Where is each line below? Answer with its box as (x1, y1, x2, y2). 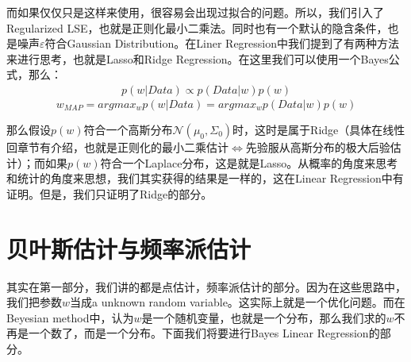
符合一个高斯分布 (83, 121, 173, 137)
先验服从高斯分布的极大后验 (245, 139, 390, 155)
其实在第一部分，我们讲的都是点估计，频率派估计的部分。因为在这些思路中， (6, 278, 406, 295)
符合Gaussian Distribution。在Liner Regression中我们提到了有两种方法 (44, 35, 400, 52)
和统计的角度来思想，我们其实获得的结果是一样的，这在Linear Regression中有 (6, 170, 404, 187)
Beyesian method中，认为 (6, 309, 134, 325)
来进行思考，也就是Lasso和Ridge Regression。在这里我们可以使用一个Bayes (6, 50, 389, 67)
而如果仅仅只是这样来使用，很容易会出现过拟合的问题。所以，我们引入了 (6, 4, 384, 20)
